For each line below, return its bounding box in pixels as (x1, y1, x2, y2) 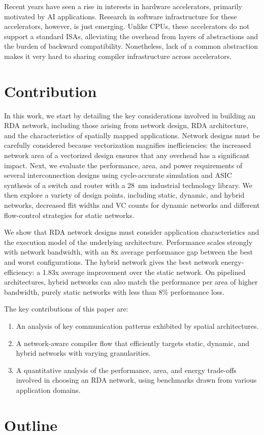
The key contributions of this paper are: (4, 303, 128, 314)
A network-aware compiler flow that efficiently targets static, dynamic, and (16, 337, 249, 348)
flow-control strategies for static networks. (4, 209, 135, 220)
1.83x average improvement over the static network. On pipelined (42, 266, 246, 277)
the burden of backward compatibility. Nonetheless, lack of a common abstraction (4, 41, 258, 51)
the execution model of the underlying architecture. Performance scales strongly (4, 236, 253, 247)
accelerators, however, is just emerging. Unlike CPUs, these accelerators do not (4, 21, 250, 32)
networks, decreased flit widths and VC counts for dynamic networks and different (4, 200, 260, 210)
